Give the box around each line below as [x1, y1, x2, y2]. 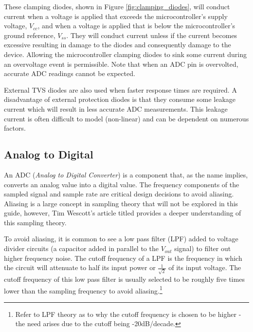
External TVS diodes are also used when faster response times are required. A [4, 84, 237, 95]
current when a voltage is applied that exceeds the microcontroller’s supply [4, 11, 228, 21]
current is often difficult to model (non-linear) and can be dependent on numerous [4, 113, 249, 123]
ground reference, [4, 30, 55, 40]
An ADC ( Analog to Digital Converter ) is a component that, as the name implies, [4, 169, 248, 179]
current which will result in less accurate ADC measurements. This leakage [4, 103, 228, 114]
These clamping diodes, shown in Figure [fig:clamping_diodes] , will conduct [4, 1, 230, 11]
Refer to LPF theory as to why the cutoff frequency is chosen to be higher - [15, 309, 241, 319]
